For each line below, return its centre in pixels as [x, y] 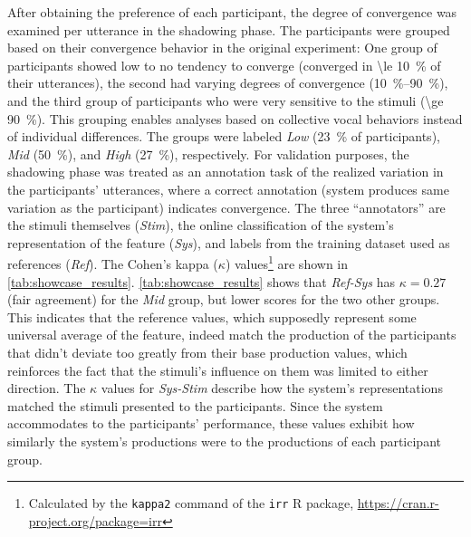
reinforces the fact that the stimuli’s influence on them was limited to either [218, 370]
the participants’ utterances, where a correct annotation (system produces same [228, 189]
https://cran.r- [398, 503]
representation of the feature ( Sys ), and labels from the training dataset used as [229, 242]
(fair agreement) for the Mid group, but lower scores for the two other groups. [224, 299]
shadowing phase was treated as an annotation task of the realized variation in [226, 172]
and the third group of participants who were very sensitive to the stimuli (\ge [226, 100]
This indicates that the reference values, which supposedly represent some [212, 316]
